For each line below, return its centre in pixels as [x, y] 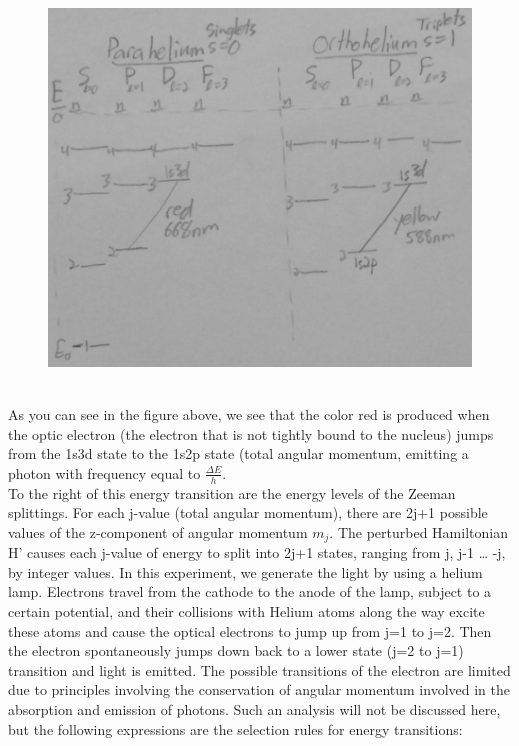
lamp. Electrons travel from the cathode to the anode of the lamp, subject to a [250, 591]
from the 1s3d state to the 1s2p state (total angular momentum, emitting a [238, 453]
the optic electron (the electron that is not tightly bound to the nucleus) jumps [251, 433]
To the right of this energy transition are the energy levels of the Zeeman [232, 492]
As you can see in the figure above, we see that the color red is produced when [249, 413]
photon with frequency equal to [104, 472]
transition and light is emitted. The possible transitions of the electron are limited [259, 669]
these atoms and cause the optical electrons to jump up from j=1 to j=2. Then [250, 630]
